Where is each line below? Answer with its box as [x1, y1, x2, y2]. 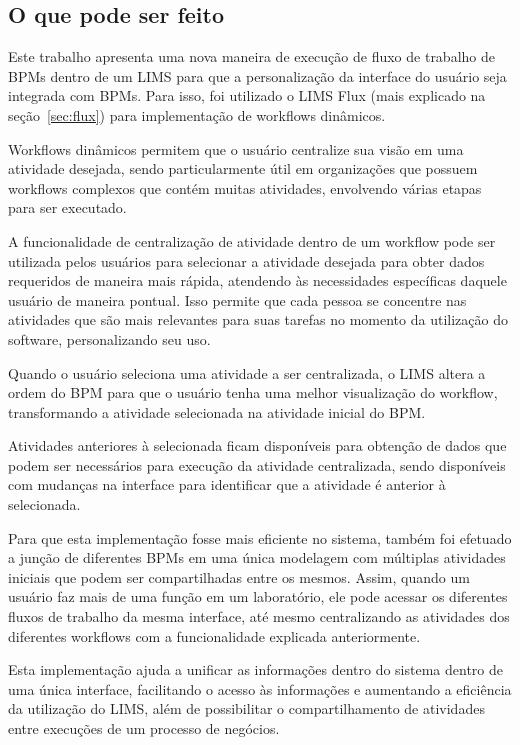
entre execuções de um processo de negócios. [8, 718, 280, 739]
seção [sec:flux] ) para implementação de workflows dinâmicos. [8, 104, 386, 125]
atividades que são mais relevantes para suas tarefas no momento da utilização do [8, 309, 508, 330]
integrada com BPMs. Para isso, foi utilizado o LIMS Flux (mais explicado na [8, 85, 486, 106]
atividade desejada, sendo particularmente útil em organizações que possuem [8, 158, 478, 179]
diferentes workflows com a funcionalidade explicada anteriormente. [8, 625, 421, 646]
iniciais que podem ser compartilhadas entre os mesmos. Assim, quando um [8, 566, 470, 587]
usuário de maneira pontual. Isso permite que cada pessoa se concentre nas [8, 289, 467, 310]
